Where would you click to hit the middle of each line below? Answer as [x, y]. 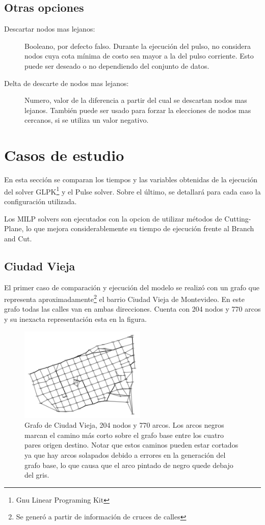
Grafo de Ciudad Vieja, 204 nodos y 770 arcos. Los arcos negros [124, 425]
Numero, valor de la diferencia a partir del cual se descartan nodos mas [136, 100]
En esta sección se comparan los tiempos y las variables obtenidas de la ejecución [131, 179]
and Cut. [18, 238]
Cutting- [238, 218]
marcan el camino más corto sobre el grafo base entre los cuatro [124, 435]
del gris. [37, 475]
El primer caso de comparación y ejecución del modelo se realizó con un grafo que [132, 287]
